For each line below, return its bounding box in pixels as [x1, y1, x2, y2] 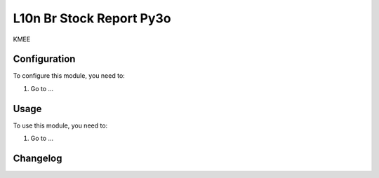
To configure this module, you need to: [13, 71, 126, 80]
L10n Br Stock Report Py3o [13, 11, 171, 26]
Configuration [13, 53, 76, 65]
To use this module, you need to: [13, 121, 108, 130]
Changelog [13, 152, 62, 164]
